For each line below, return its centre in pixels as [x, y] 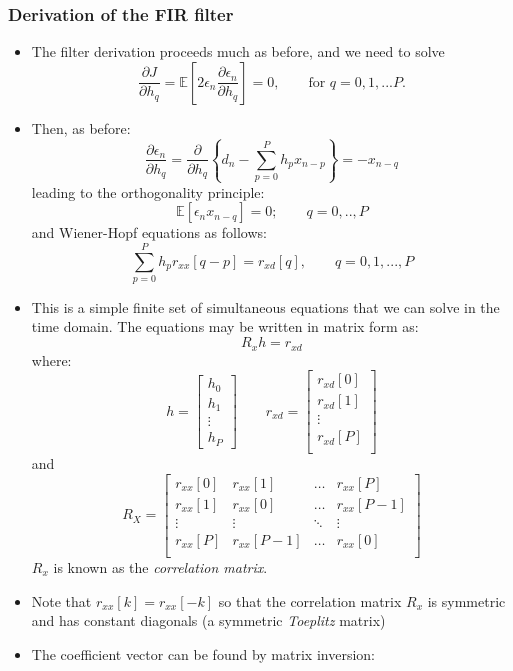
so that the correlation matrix [310, 600]
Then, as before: [81, 127]
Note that [61, 600]
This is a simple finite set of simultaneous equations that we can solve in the [265, 306]
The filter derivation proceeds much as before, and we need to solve [238, 51]
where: [51, 359]
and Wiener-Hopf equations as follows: [149, 232]
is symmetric [466, 600]
